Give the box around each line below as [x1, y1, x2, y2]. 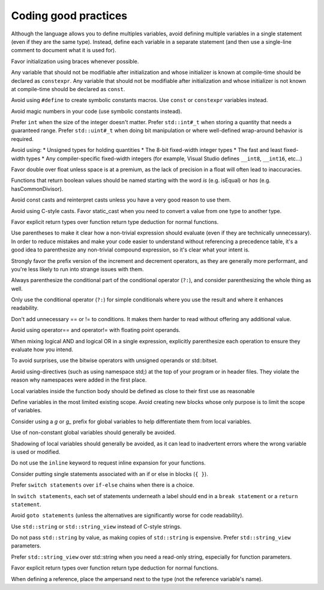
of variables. [11, 407, 42, 414]
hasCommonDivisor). [11, 185, 64, 192]
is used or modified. [11, 448, 61, 456]
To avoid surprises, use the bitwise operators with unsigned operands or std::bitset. [11, 357, 218, 364]
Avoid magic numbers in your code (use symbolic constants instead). [11, 107, 182, 115]
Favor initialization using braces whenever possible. [11, 58, 139, 65]
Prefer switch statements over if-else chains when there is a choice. [11, 481, 194, 489]
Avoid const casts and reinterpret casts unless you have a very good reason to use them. [11, 196, 231, 203]
